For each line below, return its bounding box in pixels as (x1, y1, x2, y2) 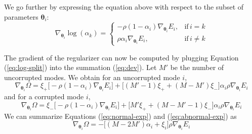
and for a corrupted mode (4, 91, 84, 102)
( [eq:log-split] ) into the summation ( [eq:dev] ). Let (4, 62, 157, 73)
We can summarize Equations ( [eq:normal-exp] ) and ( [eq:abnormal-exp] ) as (4, 110, 237, 121)
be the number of (170, 62, 224, 73)
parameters (4, 11, 38, 22)
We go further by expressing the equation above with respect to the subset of (4, 2, 244, 12)
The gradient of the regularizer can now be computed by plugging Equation (4, 52, 239, 62)
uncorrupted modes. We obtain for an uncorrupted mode (4, 72, 180, 82)
